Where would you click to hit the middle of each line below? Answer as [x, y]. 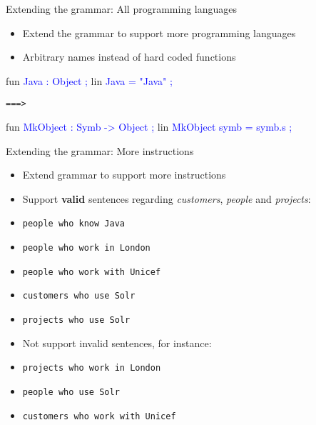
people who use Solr [71, 392]
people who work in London [86, 248]
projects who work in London [92, 368]
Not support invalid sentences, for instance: [117, 342]
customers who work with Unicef [99, 416]
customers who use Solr [79, 296]
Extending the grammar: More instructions [100, 150]
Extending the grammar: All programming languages [122, 9]
